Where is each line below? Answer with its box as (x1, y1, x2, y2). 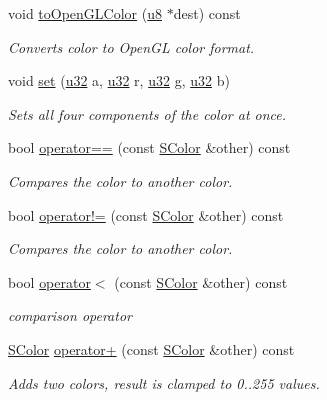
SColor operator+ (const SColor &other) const (8, 338, 295, 359)
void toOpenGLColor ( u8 (8, 3, 162, 23)
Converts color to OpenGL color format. (8, 36, 255, 57)
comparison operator (8, 305, 132, 326)
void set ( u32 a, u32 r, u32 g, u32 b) (8, 70, 230, 91)
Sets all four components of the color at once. (8, 103, 287, 124)
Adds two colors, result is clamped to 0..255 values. (8, 372, 320, 393)
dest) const (173, 3, 241, 23)
